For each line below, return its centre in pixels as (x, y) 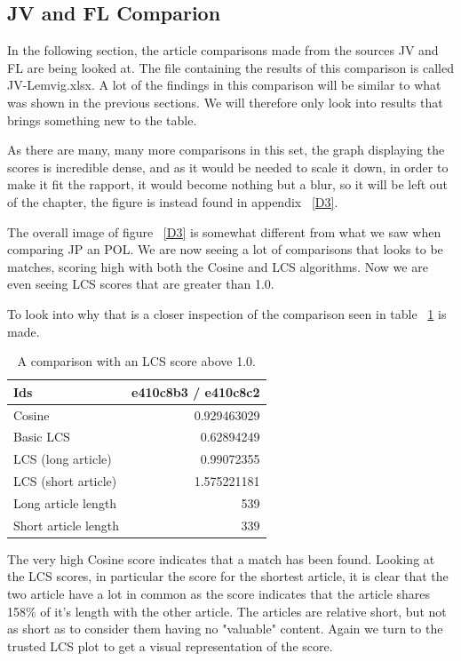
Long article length (65, 502)
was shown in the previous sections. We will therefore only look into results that (225, 102)
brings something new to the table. (102, 119)
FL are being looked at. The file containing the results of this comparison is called (230, 67)
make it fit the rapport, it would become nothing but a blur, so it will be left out (228, 184)
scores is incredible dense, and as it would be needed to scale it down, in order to (228, 167)
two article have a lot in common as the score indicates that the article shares (219, 594)
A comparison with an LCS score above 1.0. (136, 361)
